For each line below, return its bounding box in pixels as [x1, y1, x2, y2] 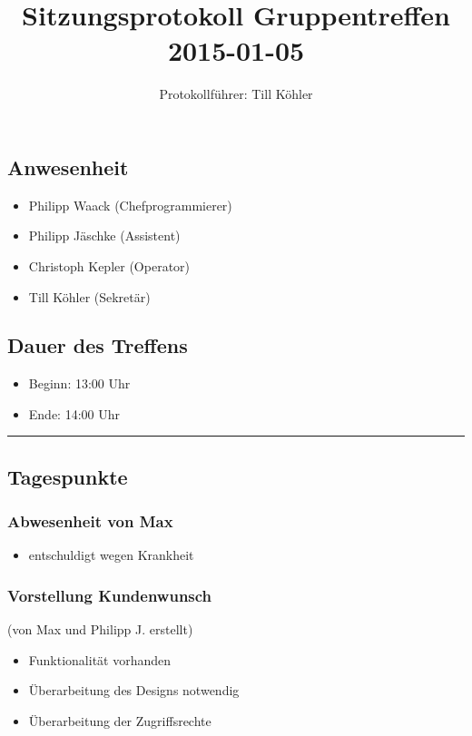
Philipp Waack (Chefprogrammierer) [28, 195, 232, 214]
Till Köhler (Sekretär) [28, 287, 151, 306]
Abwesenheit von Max [7, 510, 173, 533]
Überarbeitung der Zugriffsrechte [28, 711, 211, 731]
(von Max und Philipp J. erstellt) [7, 620, 193, 639]
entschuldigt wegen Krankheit [28, 545, 194, 564]
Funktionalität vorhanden [28, 650, 172, 669]
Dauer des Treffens [7, 331, 188, 359]
